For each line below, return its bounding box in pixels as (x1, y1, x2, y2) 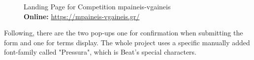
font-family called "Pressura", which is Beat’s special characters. (4, 47, 197, 57)
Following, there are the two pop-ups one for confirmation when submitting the (4, 28, 243, 38)
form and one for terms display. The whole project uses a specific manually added (4, 37, 250, 47)
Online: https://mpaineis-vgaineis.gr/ (24, 11, 140, 21)
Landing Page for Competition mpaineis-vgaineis (24, 1, 171, 11)
